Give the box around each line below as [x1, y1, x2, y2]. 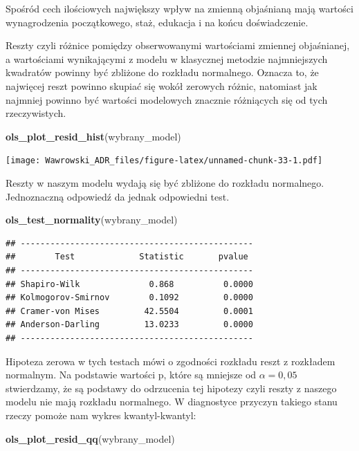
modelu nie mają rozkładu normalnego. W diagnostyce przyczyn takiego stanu [6, 394, 338, 409]
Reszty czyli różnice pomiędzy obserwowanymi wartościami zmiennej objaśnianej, [6, 38, 350, 53]
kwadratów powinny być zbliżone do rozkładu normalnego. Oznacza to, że [6, 65, 319, 80]
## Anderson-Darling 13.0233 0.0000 [6, 320, 253, 330]
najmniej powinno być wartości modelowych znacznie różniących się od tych [6, 92, 328, 107]
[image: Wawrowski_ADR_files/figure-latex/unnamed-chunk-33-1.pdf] [6, 156, 323, 166]
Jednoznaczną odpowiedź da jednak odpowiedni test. [6, 189, 230, 203]
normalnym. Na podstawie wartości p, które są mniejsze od [6, 367, 257, 382]
